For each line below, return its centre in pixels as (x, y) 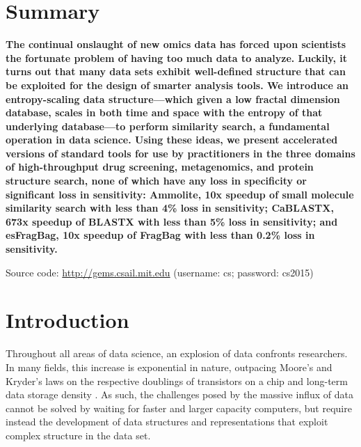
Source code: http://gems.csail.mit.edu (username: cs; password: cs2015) (160, 272)
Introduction (67, 320)
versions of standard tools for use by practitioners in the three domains (180, 153)
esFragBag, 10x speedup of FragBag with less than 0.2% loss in (160, 235)
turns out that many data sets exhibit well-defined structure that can (176, 71)
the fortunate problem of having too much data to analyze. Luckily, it (177, 57)
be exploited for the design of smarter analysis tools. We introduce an (177, 85)
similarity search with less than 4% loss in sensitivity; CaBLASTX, (170, 208)
